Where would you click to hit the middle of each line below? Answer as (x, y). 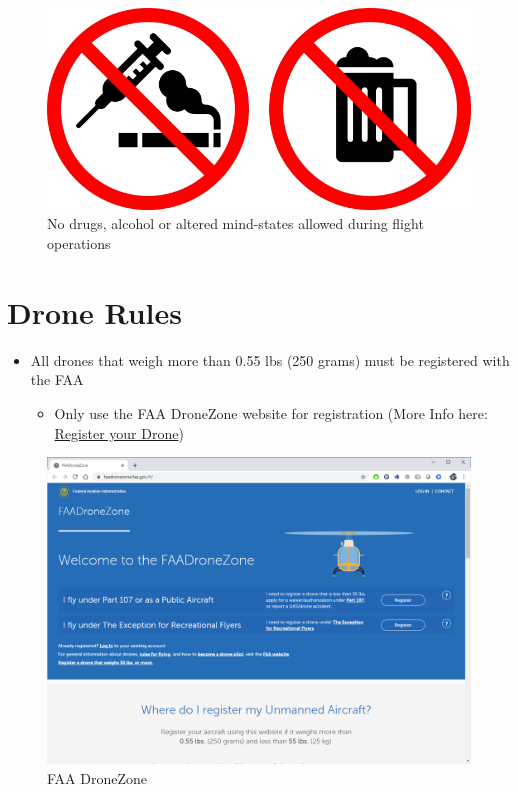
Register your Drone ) (119, 432)
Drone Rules (95, 311)
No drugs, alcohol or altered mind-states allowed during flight (235, 223)
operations (79, 243)
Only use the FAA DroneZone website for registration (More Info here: (271, 412)
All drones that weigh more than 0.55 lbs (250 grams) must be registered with (270, 359)
